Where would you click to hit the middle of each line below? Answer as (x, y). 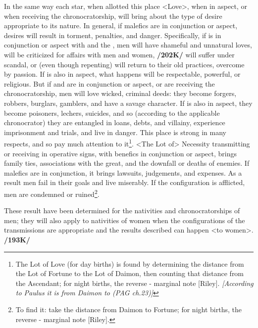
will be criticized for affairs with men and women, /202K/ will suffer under (119, 54)
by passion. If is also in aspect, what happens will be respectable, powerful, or (122, 74)
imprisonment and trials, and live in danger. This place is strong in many (115, 132)
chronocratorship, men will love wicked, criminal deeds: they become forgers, (120, 93)
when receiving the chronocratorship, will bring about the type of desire (113, 16)
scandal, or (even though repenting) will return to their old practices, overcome (124, 64)
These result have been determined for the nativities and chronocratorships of (122, 211)
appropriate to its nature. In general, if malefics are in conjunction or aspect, (121, 25)
